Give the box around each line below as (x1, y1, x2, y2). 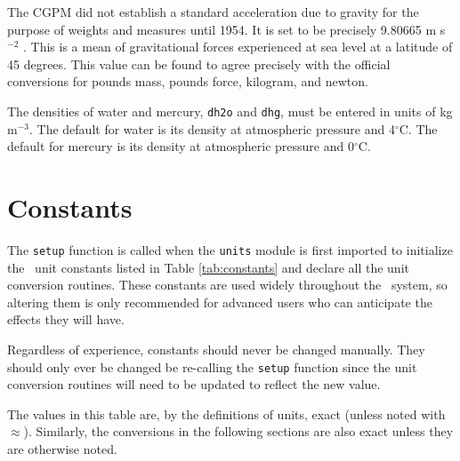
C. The (399, 119, 438, 138)
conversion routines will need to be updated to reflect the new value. (7, 375, 381, 393)
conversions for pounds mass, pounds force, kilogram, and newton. (7, 72, 368, 91)
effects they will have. (7, 310, 125, 329)
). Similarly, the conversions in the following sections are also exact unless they (23, 422, 454, 441)
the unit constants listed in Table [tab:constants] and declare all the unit (7, 258, 409, 276)
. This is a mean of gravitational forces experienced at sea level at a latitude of (22, 37, 453, 56)
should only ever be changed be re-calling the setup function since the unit (7, 357, 417, 376)
